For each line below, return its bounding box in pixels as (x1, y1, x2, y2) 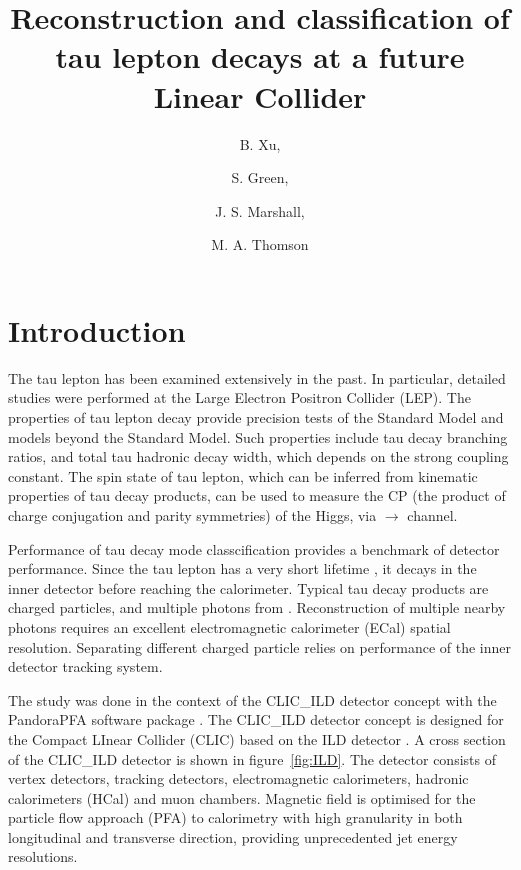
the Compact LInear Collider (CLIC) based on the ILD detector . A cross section (8, 728, 506, 749)
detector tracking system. (8, 656, 163, 677)
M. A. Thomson (211, 234, 309, 255)
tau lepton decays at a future (55, 36, 465, 77)
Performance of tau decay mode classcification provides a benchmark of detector (8, 538, 500, 559)
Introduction (8, 309, 186, 350)
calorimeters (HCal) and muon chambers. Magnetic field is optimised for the (8, 787, 476, 808)
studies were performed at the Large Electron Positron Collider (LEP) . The (8, 387, 471, 408)
